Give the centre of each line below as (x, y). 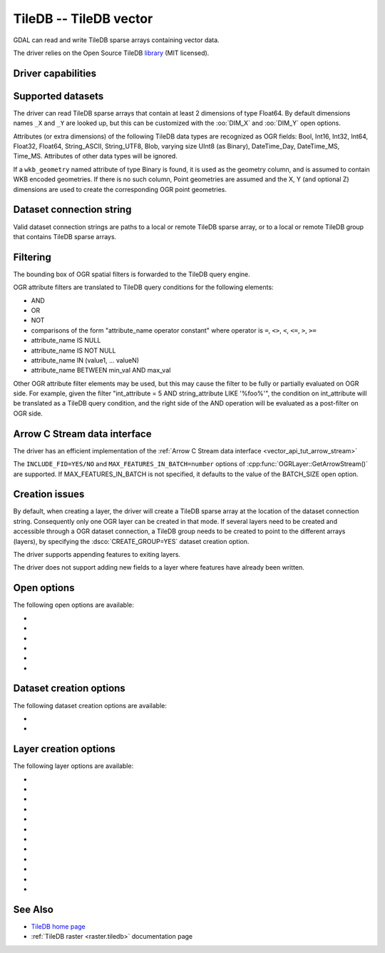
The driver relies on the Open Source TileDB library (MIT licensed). (111, 53)
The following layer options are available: (73, 766)
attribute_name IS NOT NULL (73, 351)
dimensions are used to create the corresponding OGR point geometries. (120, 189)
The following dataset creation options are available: (90, 705)
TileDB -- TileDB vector (83, 19)
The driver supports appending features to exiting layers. (97, 555)
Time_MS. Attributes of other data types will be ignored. (95, 156)
